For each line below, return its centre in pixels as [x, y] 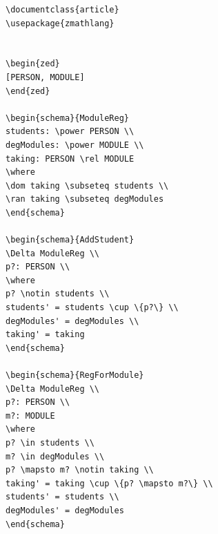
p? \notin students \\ [58, 294]
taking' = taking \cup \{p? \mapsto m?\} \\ [109, 483]
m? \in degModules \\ [55, 456]
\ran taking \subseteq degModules [85, 199]
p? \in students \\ [50, 443]
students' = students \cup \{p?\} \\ [92, 308]
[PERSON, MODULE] [45, 77]
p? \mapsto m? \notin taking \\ [80, 470]
